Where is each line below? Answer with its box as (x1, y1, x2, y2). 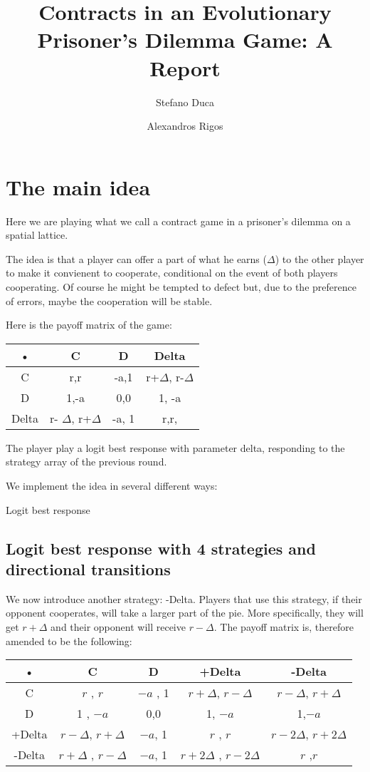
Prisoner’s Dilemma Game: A (37, 25, 333, 54)
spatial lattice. (6, 227, 68, 242)
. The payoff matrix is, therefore (213, 619, 354, 634)
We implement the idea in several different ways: (6, 478, 218, 493)
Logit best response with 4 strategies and (6, 537, 316, 559)
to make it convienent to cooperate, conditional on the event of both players (6, 265, 338, 280)
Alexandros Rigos (147, 118, 223, 133)
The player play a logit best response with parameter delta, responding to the (6, 440, 345, 455)
